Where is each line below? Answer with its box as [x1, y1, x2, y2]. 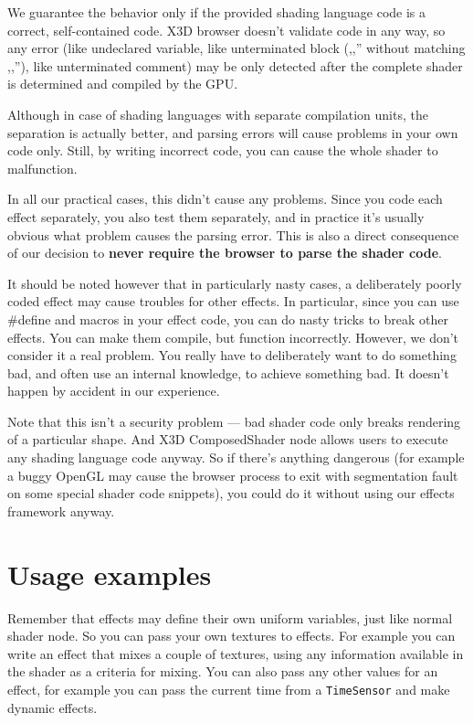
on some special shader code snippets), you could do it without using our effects [7, 484, 455, 503]
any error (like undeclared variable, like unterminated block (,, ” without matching [7, 38, 466, 58]
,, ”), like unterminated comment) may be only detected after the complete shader [7, 56, 463, 75]
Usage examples [7, 555, 212, 592]
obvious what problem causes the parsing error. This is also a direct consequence [7, 225, 459, 244]
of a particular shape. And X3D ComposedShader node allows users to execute [7, 430, 448, 449]
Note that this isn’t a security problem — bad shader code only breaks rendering [7, 411, 461, 431]
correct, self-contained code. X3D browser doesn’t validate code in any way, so [7, 20, 446, 39]
